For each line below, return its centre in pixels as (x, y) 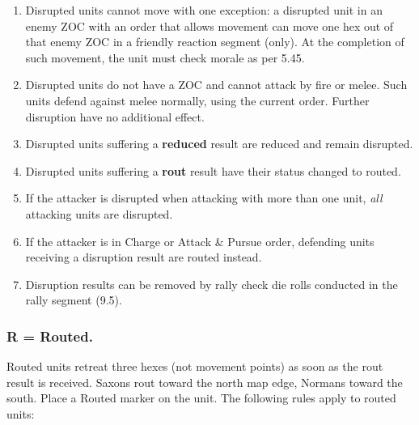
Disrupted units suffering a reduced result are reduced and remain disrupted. (219, 144)
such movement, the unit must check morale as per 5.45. (165, 57)
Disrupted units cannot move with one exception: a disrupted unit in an (204, 10)
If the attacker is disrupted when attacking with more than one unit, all (204, 198)
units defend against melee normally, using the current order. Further (197, 100)
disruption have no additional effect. (115, 116)
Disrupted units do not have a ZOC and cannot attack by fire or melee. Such (216, 85)
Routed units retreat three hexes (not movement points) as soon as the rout (195, 366)
